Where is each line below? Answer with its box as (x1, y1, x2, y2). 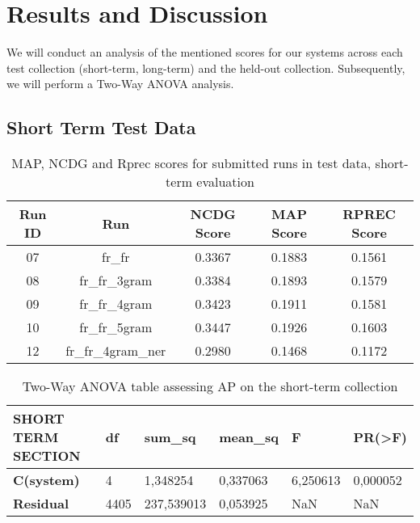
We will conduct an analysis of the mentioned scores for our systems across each (6, 44, 403, 61)
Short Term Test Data (6, 115, 196, 140)
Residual (13, 494, 69, 513)
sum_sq (144, 428, 196, 447)
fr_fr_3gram (79, 271, 153, 290)
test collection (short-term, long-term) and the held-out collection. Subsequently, (6, 59, 405, 76)
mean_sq (219, 428, 279, 447)
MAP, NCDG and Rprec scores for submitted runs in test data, (11, 154, 372, 173)
